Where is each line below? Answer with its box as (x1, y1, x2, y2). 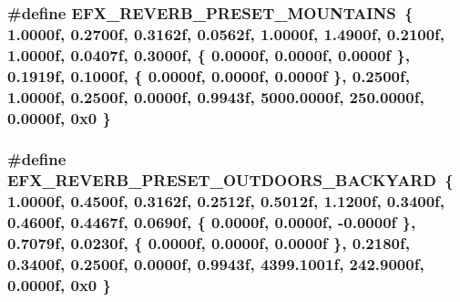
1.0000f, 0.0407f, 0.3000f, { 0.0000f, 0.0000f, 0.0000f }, (7, 43, 410, 66)
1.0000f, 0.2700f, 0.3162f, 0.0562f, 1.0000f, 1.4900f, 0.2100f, (7, 22, 445, 45)
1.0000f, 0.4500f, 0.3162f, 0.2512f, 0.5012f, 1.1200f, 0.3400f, (7, 190, 445, 213)
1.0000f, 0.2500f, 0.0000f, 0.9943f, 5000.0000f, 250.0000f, (7, 85, 424, 108)
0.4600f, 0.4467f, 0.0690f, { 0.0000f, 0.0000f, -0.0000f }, (7, 211, 416, 234)
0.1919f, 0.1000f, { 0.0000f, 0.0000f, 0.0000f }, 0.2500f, (7, 64, 410, 87)
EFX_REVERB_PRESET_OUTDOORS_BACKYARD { (7, 169, 454, 192)
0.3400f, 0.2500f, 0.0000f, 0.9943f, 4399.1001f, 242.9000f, (7, 252, 424, 275)
